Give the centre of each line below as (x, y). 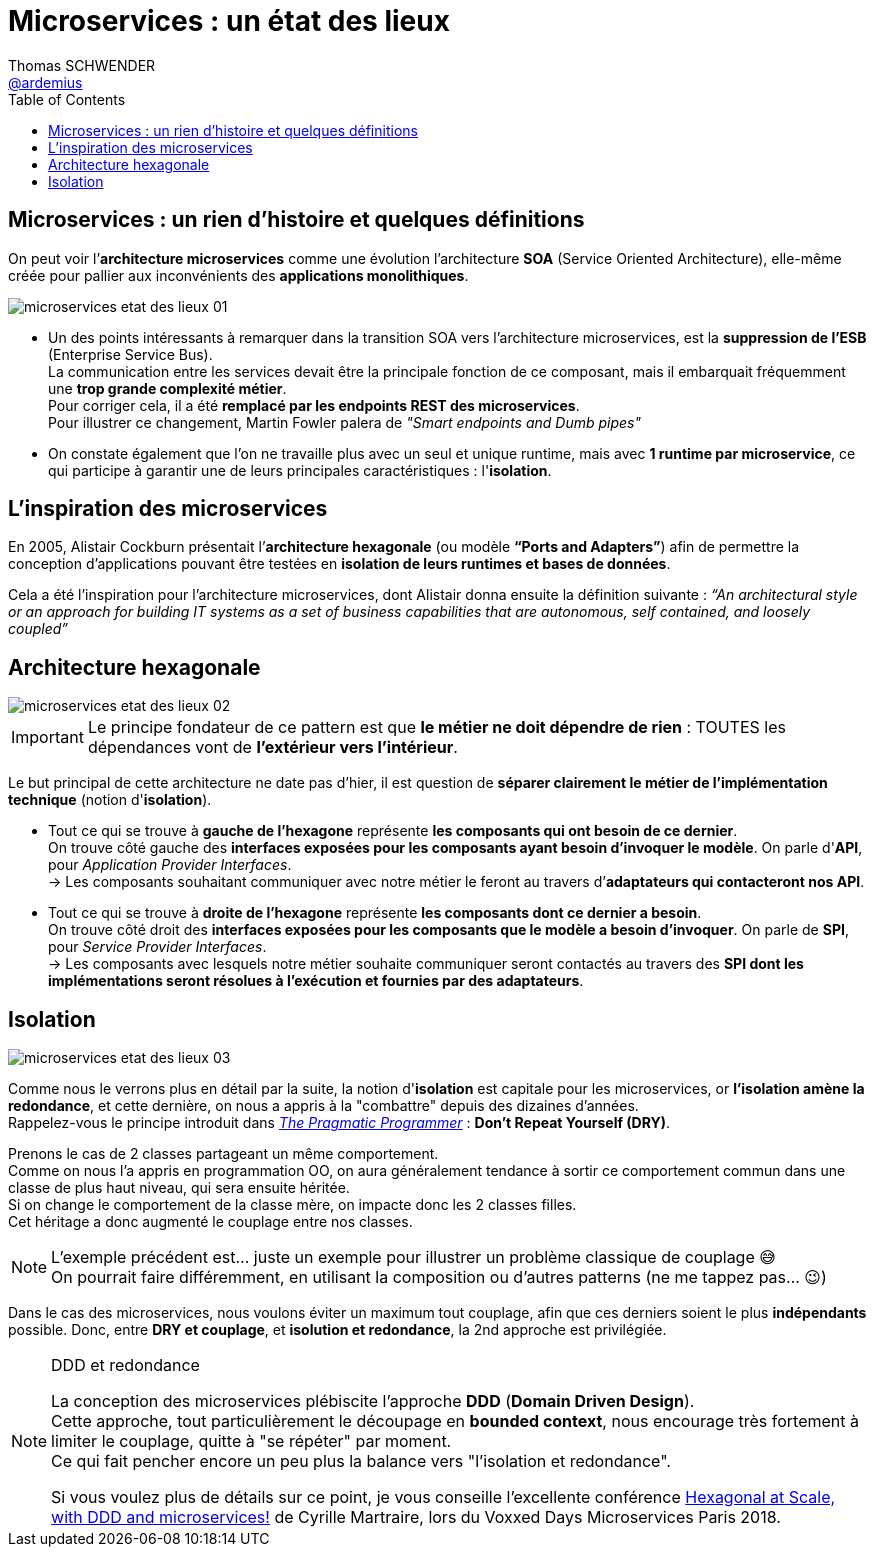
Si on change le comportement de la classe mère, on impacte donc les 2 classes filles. (292, 1205)
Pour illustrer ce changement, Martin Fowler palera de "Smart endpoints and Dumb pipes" (344, 422)
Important (47, 737)
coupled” (38, 629)
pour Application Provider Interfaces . (170, 865)
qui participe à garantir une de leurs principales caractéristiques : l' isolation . (300, 470)
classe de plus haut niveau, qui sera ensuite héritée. (179, 1188)
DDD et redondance (125, 1365)
